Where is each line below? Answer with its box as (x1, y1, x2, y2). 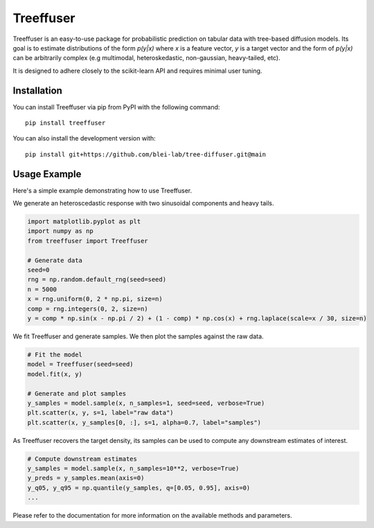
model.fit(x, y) (27, 370, 83, 378)
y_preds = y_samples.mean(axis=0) (27, 474, 145, 482)
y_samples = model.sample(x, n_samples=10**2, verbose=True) (27, 464, 240, 473)
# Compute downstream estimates (27, 455, 138, 463)
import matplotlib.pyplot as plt (27, 218, 141, 226)
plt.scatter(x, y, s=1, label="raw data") (27, 409, 174, 417)
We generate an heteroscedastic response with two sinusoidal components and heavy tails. (12, 199, 274, 208)
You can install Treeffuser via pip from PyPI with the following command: (12, 102, 220, 111)
